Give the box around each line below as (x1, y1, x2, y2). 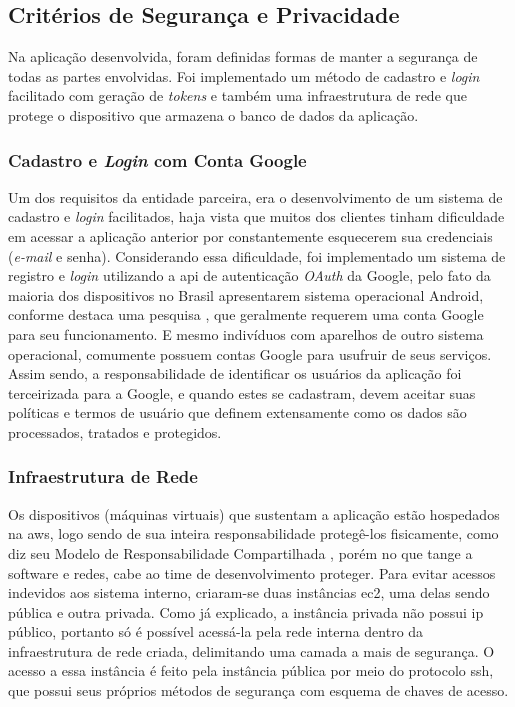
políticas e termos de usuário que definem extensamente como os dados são (8, 402, 467, 423)
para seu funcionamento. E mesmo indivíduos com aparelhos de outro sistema (8, 323, 484, 344)
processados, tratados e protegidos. (8, 421, 222, 442)
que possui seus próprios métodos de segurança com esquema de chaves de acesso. (8, 680, 509, 701)
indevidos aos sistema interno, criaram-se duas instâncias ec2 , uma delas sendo (8, 582, 490, 603)
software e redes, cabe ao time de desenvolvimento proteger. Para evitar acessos (8, 562, 496, 583)
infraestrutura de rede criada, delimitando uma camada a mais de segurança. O (8, 640, 495, 661)
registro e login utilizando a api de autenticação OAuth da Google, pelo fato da (8, 265, 491, 286)
